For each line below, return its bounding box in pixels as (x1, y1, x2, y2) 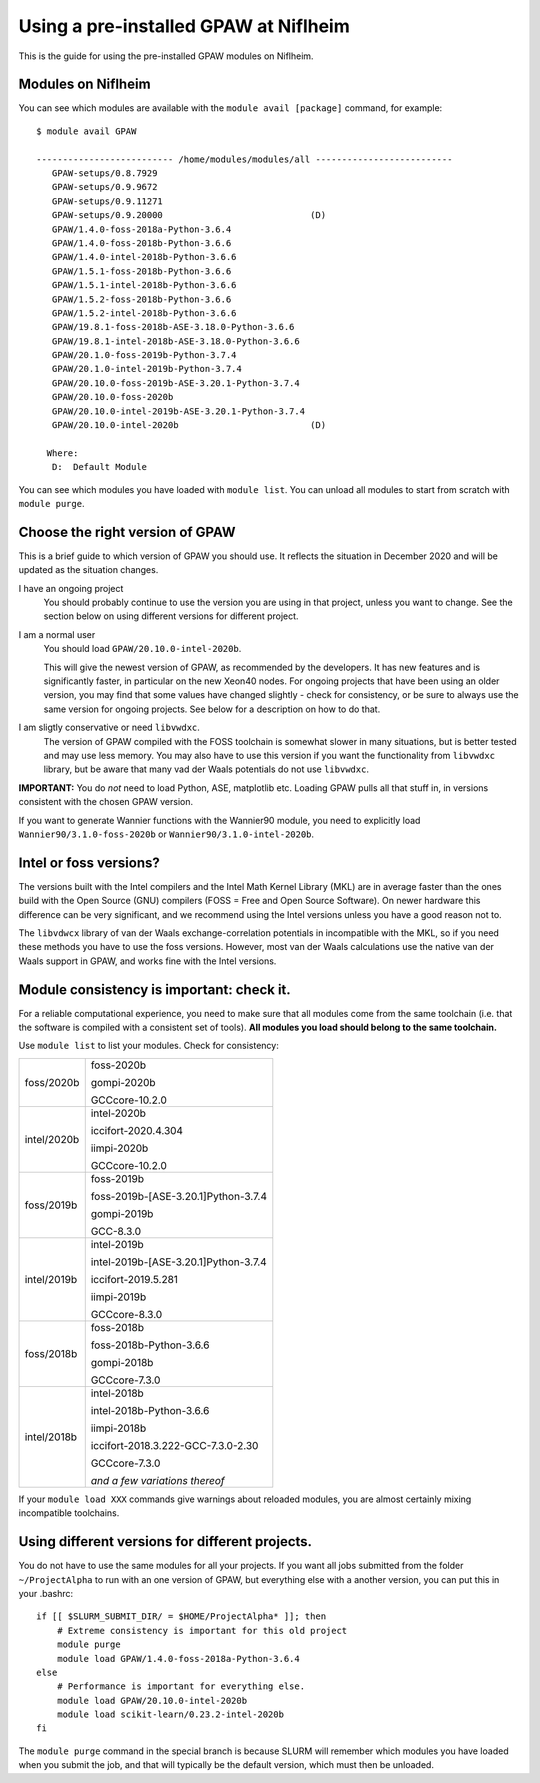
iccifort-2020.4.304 (90, 1123, 184, 1137)
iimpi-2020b (90, 1141, 149, 1155)
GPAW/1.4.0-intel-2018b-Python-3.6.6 (51, 251, 237, 263)
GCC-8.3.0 (90, 1224, 142, 1238)
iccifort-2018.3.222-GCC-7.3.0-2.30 (90, 1438, 259, 1452)
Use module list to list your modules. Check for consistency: (18, 1040, 279, 1052)
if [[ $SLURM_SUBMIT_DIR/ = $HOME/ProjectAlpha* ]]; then (36, 1611, 327, 1622)
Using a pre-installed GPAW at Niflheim (18, 15, 350, 37)
